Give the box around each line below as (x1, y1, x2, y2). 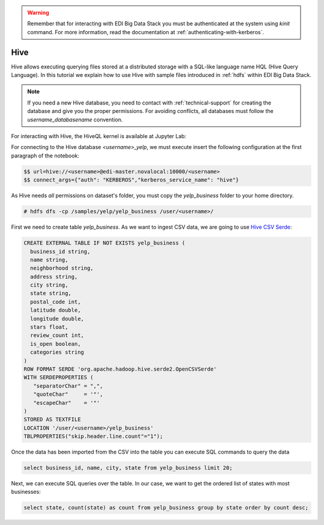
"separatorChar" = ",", (33, 382, 103, 389)
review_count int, (30, 332, 84, 339)
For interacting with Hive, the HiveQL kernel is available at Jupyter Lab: (11, 133, 187, 140)
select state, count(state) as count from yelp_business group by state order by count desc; (23, 505, 309, 511)
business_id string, (30, 248, 91, 255)
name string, (30, 256, 68, 263)
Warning (27, 9, 49, 16)
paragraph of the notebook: (11, 152, 80, 159)
